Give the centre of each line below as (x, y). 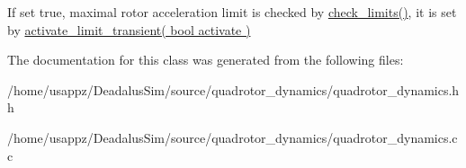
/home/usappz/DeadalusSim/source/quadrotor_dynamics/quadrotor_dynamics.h (233, 89)
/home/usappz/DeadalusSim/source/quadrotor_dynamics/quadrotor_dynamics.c (233, 137)
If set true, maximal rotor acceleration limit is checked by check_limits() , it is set (232, 12)
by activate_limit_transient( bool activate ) (129, 29)
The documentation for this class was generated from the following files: (206, 60)
